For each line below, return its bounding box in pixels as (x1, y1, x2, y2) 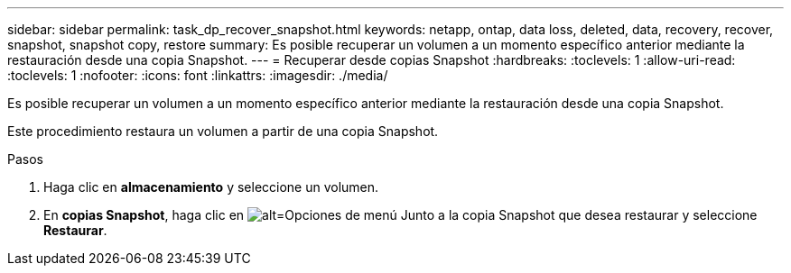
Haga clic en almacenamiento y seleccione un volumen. (43, 179, 379, 195)
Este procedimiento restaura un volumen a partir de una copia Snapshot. (7, 123, 439, 139)
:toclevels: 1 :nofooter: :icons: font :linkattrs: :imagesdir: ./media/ (7, 68, 388, 83)
